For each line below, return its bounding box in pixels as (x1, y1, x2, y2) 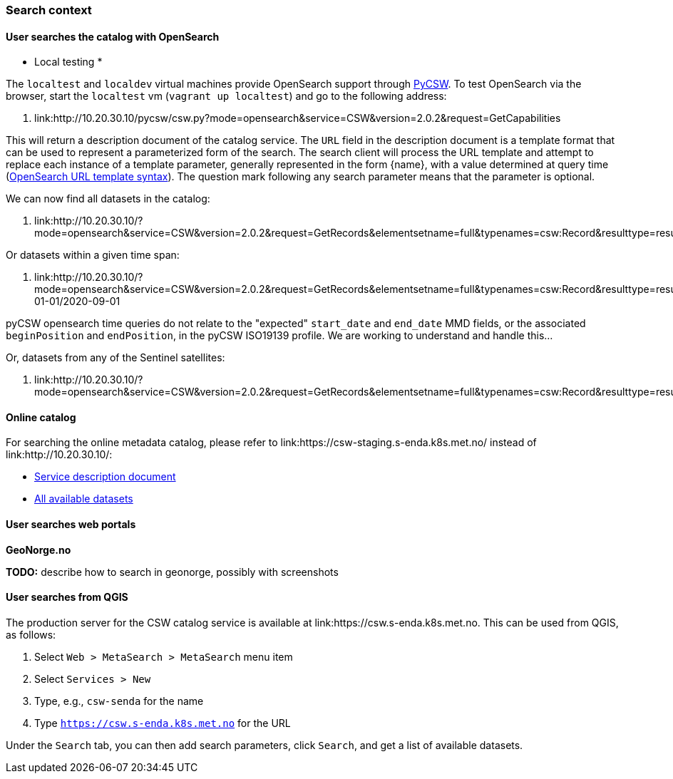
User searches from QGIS (6, 591, 128, 604)
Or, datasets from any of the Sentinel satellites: (6, 351, 225, 364)
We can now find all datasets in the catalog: (6, 192, 210, 205)
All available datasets (34, 492, 133, 505)
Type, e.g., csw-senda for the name (34, 694, 204, 707)
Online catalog (6, 411, 76, 423)
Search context (6, 3, 92, 17)
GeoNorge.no (6, 543, 71, 556)
